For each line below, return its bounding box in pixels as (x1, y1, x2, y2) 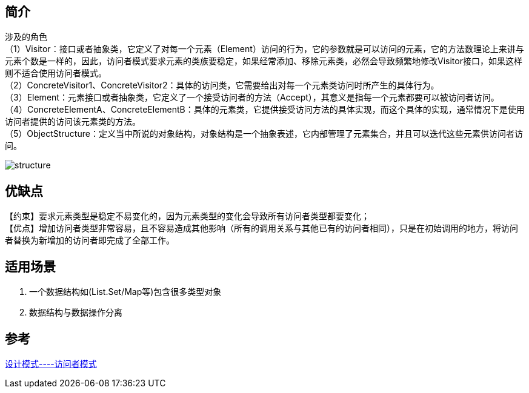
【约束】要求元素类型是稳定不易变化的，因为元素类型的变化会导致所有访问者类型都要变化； (5, 211, 370, 222)
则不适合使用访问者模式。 (5, 68, 107, 79)
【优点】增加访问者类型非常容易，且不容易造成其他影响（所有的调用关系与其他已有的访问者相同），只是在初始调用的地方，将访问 (5, 223, 518, 234)
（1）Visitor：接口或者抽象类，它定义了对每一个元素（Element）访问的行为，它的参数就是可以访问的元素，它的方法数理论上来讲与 (5, 44, 524, 54)
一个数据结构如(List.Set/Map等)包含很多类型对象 (29, 286, 222, 297)
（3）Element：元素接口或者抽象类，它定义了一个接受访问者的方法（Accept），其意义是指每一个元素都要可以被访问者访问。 (5, 92, 499, 103)
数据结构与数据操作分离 (29, 307, 122, 318)
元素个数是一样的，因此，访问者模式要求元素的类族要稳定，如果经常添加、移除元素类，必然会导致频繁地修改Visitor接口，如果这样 (5, 56, 522, 67)
